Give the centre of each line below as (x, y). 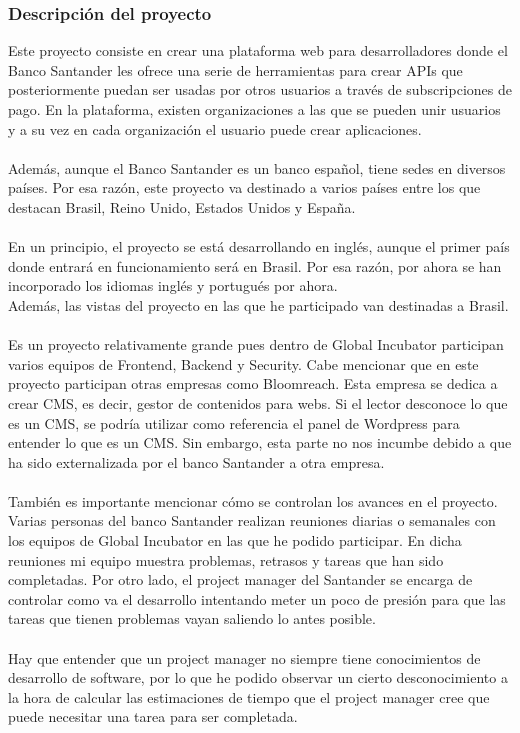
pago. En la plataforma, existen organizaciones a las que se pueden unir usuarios (254, 109)
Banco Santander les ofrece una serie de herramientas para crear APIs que (235, 69)
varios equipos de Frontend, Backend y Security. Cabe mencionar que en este (243, 363)
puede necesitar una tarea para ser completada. (153, 716)
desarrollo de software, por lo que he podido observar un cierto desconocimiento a (258, 677)
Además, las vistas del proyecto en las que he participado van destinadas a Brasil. (258, 304)
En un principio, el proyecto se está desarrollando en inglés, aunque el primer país (259, 246)
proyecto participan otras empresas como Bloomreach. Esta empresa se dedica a (253, 383)
